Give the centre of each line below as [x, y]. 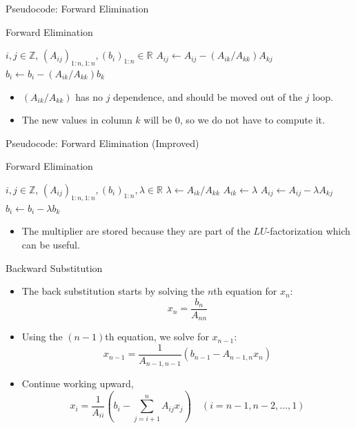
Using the [42, 337]
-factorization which [308, 231]
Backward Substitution [54, 267]
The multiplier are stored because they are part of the [136, 231]
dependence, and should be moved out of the [208, 96]
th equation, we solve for [157, 337]
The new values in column [77, 120]
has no [89, 96]
